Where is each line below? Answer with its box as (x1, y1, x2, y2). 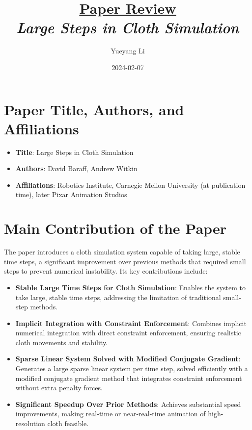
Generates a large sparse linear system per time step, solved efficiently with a (15, 363, 248, 374)
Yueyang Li (111, 46, 145, 56)
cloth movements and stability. (15, 337, 108, 347)
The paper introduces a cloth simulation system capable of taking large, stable (4, 247, 240, 257)
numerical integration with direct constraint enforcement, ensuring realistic (15, 328, 241, 338)
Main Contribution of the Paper (4, 218, 226, 238)
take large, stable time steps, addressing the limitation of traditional (15, 292, 221, 302)
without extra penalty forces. (15, 382, 103, 393)
